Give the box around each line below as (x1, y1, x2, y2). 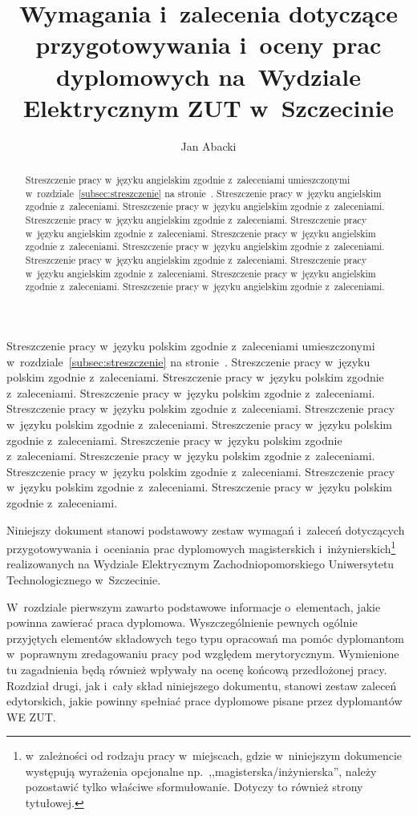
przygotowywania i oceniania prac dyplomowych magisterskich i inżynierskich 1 (6, 538, 396, 556)
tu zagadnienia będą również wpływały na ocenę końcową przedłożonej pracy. (6, 660, 387, 677)
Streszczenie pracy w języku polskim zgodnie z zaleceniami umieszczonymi (6, 337, 375, 353)
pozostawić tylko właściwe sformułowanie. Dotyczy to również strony (25, 778, 363, 795)
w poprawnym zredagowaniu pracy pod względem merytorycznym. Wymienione (6, 645, 399, 662)
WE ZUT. (6, 708, 56, 725)
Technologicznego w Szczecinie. (6, 571, 161, 588)
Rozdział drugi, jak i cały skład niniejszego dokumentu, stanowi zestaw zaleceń (6, 677, 397, 693)
